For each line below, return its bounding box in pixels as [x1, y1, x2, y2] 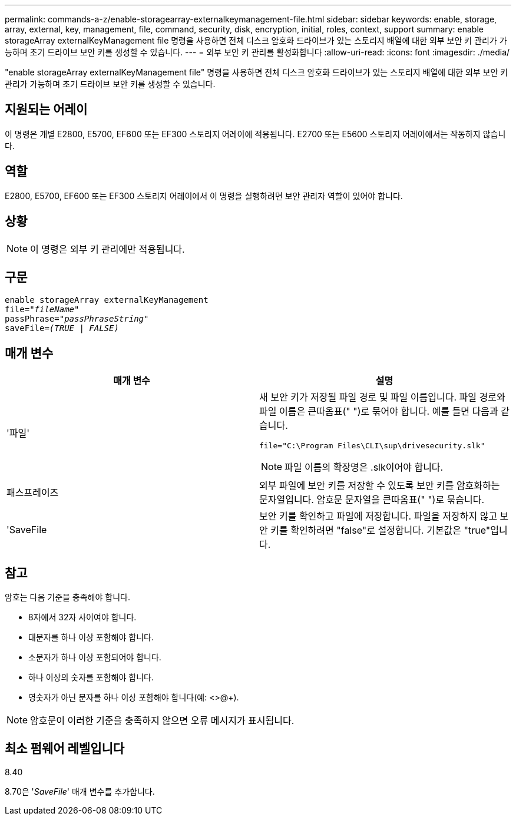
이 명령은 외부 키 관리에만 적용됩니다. [30, 243, 185, 255]
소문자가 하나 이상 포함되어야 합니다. [28, 652, 161, 663]
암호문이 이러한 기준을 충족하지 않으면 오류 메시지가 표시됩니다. [30, 715, 295, 727]
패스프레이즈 [6, 487, 59, 499]
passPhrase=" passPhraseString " [5, 314, 149, 324]
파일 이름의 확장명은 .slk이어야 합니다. [285, 461, 444, 474]
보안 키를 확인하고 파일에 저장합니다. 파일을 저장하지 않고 [259, 510, 498, 523]
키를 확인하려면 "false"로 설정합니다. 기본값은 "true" [270, 524, 491, 537]
